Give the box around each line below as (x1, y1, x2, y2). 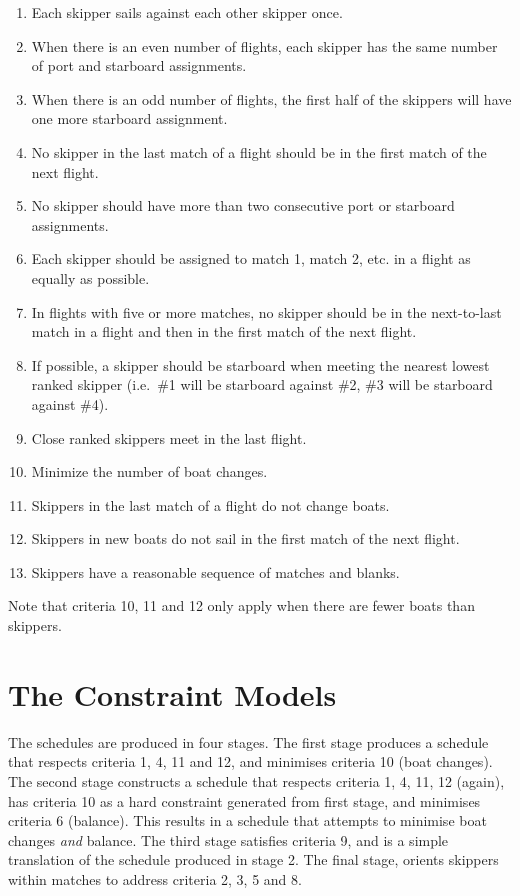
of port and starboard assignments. (31, 55, 247, 76)
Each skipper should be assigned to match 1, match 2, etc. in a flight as (31, 248, 471, 269)
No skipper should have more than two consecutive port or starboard (31, 195, 455, 216)
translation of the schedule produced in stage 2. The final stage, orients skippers (8, 849, 499, 870)
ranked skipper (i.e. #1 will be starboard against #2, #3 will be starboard (31, 374, 493, 395)
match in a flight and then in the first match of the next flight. (31, 321, 417, 342)
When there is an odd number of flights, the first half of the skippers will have (31, 88, 512, 109)
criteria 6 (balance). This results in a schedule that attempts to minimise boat (8, 810, 487, 831)
